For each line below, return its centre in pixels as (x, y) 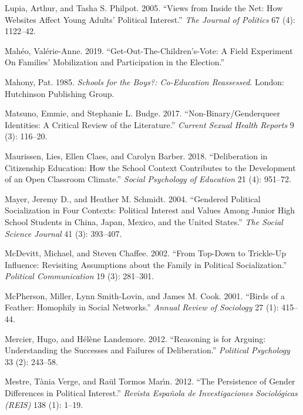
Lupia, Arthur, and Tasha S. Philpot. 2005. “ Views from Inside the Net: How (144, 8)
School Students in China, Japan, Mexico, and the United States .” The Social (144, 221)
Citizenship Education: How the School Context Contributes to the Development (150, 167)
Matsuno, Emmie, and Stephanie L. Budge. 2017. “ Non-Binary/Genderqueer (142, 113)
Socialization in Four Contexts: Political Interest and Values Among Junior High (150, 210)
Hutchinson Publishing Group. (60, 93)
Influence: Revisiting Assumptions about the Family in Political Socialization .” (146, 264)
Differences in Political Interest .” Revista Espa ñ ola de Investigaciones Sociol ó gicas (151, 393)
